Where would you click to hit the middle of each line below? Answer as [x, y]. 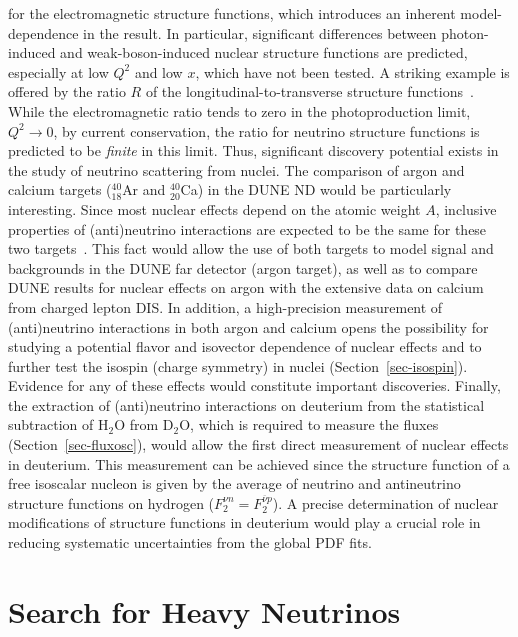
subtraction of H [58, 424]
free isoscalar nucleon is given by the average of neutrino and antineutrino [234, 483]
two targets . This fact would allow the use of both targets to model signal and [251, 248]
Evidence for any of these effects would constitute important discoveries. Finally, [254, 385]
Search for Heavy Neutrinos [204, 610]
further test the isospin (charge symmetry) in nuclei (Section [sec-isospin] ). [238, 365]
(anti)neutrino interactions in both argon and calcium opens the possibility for [248, 326]
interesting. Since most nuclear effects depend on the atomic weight [214, 208]
